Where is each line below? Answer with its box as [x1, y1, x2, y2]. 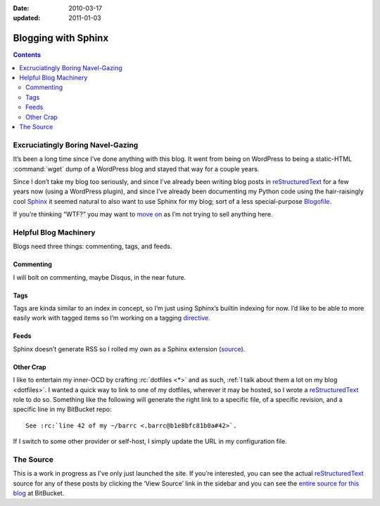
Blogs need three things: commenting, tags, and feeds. [13, 242, 172, 251]
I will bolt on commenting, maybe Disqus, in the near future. [13, 273, 186, 281]
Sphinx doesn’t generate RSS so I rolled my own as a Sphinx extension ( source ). [13, 344, 246, 353]
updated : [13, 14, 41, 22]
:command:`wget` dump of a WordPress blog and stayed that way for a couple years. [13, 164, 260, 173]
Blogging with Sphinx [13, 32, 109, 44]
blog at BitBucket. [13, 489, 65, 498]
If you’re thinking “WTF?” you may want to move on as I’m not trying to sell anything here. [13, 210, 273, 219]
